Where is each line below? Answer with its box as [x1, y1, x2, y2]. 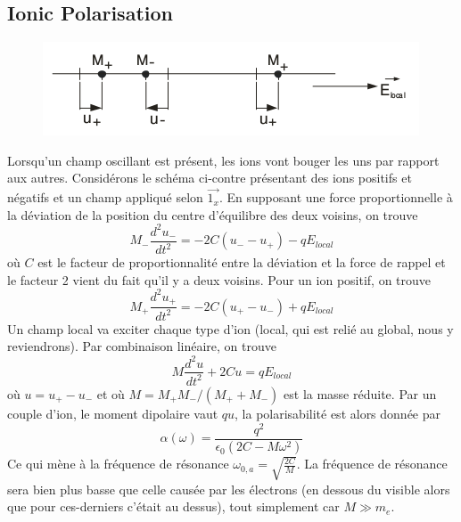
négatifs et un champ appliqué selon [7, 188, 203, 207]
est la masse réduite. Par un [284, 384, 437, 403]
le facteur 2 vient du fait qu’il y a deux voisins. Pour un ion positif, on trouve [7, 270, 432, 289]
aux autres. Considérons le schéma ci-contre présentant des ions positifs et [7, 168, 412, 187]
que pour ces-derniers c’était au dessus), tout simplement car [7, 497, 340, 516]
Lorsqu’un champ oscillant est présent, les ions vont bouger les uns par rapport [7, 151, 440, 169]
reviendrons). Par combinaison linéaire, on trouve [7, 337, 276, 355]
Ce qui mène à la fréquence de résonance [7, 454, 229, 473]
